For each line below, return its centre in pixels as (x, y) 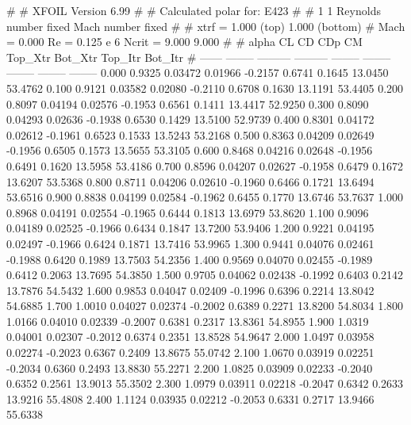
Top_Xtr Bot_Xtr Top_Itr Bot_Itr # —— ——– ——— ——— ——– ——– (199, 57)
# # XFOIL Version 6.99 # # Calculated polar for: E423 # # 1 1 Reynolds (194, 10)
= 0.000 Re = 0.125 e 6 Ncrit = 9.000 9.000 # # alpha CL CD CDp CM (184, 42)
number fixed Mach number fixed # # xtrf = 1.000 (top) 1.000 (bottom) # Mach (206, 26)
